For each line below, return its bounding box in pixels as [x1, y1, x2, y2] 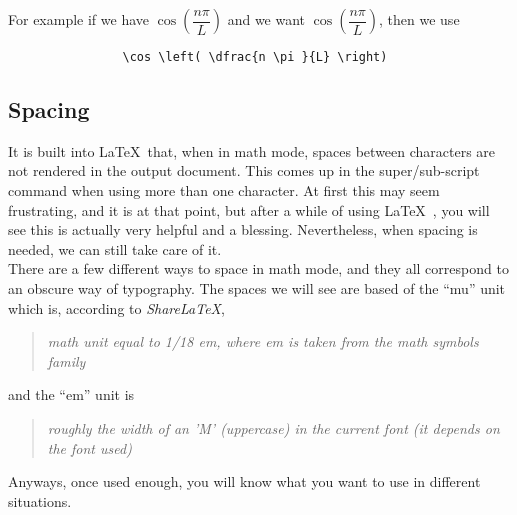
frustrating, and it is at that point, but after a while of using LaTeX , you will [8, 199, 490, 220]
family [47, 350, 86, 371]
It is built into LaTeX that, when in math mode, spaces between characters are [8, 140, 496, 161]
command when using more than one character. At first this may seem [8, 180, 440, 201]
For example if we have [8, 9, 149, 29]
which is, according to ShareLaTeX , [8, 297, 225, 318]
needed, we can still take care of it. [8, 238, 222, 259]
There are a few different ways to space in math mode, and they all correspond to [8, 258, 509, 279]
